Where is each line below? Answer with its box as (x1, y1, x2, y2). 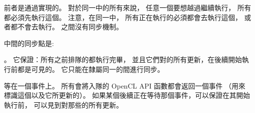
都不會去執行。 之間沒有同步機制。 (10, 22, 123, 32)
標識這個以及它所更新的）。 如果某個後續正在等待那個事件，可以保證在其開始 (4, 90, 250, 100)
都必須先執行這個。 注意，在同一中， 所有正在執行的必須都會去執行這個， (4, 12, 242, 22)
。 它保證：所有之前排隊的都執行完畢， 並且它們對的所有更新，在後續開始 (4, 54, 242, 65)
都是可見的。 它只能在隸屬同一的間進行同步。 (17, 64, 164, 74)
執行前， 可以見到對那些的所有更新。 (4, 99, 123, 110)
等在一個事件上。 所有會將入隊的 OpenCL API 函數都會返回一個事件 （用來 (4, 80, 246, 90)
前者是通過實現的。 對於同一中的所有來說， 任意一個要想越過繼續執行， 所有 (4, 2, 251, 12)
